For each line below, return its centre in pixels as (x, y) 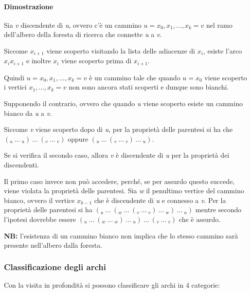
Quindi (14, 77)
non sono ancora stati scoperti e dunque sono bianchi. (149, 87)
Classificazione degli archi (55, 266)
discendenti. (22, 165)
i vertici (15, 87)
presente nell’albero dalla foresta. (53, 245)
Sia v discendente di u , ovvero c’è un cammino (73, 25)
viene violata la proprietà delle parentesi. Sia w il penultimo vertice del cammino (124, 191)
